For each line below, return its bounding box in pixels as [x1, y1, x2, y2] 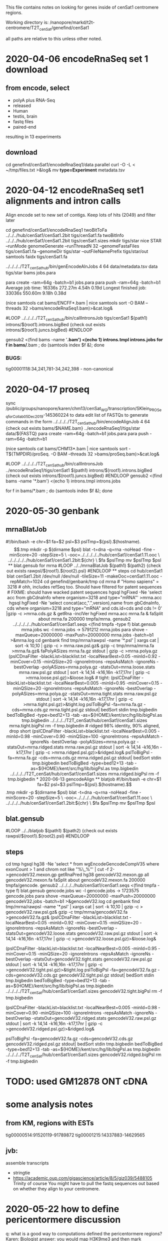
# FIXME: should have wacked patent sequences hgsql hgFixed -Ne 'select [7, 589, 162, 595]
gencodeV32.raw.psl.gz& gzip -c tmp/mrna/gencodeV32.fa [5, 909, 128, 915]
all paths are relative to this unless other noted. [5, 35, 102, 42]
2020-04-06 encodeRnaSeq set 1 [5, 53, 148, 64]
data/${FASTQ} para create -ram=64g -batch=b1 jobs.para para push [5, 430, 149, 436]
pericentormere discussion [5, 1214, 121, 1225]
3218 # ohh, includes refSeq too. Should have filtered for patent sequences [7, 584, 162, 590]
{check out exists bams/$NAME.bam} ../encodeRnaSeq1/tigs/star [5, 425, 140, 431]
